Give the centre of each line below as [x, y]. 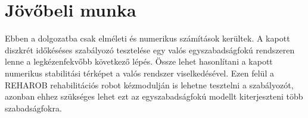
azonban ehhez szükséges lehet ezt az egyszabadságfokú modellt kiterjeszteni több [154, 96]
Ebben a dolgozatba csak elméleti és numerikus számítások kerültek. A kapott [147, 38]
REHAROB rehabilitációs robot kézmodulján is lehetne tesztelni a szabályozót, [149, 84]
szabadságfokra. [33, 108]
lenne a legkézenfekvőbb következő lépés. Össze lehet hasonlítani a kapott [139, 61]
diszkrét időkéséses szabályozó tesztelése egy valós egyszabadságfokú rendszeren [150, 50]
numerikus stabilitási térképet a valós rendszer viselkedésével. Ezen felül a [139, 73]
